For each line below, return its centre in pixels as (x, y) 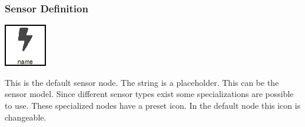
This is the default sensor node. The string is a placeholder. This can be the (142, 82)
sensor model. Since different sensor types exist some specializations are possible (149, 94)
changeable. (26, 117)
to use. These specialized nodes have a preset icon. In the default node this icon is (153, 105)
